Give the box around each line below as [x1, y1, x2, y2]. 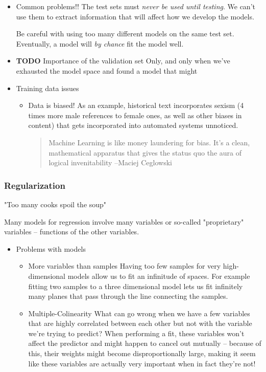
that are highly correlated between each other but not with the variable [28, 318, 252, 329]
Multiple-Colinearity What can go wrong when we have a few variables [28, 308, 250, 318]
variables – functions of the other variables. [4, 226, 139, 237]
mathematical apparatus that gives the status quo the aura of [49, 147, 241, 158]
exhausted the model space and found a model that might [16, 65, 198, 76]
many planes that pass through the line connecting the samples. [28, 291, 228, 301]
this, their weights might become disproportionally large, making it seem [28, 348, 256, 359]
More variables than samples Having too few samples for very [28, 260, 221, 271]
